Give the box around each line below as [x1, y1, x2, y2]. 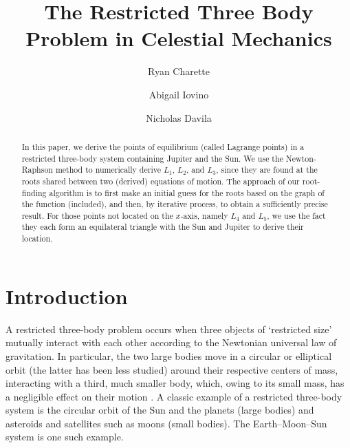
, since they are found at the [216, 164, 318, 175]
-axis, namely [180, 209, 228, 221]
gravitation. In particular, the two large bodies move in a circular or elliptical [6, 348, 332, 363]
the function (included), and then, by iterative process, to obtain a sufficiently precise [21, 198, 328, 210]
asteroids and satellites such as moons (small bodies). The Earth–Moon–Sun [6, 416, 327, 430]
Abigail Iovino [149, 87, 209, 101]
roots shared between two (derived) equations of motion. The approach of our [21, 175, 300, 186]
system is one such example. [6, 429, 124, 444]
